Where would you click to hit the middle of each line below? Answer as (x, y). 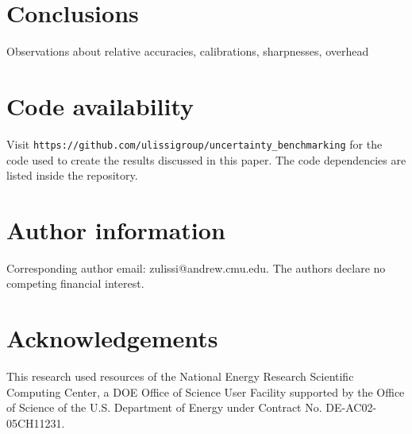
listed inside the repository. (72, 175)
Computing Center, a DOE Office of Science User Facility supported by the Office (206, 391)
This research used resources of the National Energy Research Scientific (180, 376)
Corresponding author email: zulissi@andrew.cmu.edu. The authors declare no (196, 267)
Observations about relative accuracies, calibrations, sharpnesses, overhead (188, 51)
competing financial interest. (75, 283)
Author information (116, 229)
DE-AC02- (351, 407)
